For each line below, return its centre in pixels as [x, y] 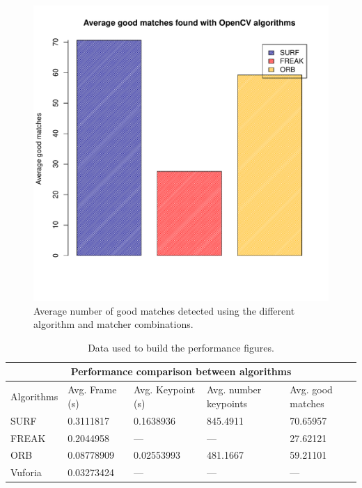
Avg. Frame [92, 389]
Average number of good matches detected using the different [164, 310]
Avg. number [234, 389]
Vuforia [26, 472]
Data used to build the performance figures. [181, 347]
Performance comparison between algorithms [181, 371]
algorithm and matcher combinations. [113, 324]
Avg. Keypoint [165, 389]
